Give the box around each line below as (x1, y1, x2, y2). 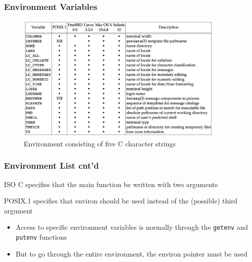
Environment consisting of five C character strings (24, 138, 176, 148)
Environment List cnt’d (4, 159, 99, 172)
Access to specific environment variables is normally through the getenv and (15, 222, 248, 232)
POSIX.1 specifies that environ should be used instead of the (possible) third (4, 196, 238, 206)
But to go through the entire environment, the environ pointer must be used (15, 248, 248, 259)
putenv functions (15, 232, 67, 242)
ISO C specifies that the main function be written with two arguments (4, 179, 218, 189)
